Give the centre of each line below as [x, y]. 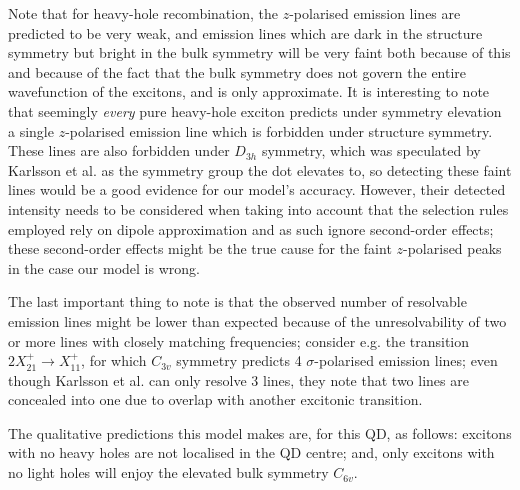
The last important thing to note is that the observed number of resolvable [237, 301]
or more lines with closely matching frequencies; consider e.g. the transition [239, 340]
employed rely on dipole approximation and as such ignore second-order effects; [251, 228]
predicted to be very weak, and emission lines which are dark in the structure [245, 32]
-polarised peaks [452, 248]
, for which [114, 360]
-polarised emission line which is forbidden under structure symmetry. [279, 130]
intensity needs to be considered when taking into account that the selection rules [258, 208]
